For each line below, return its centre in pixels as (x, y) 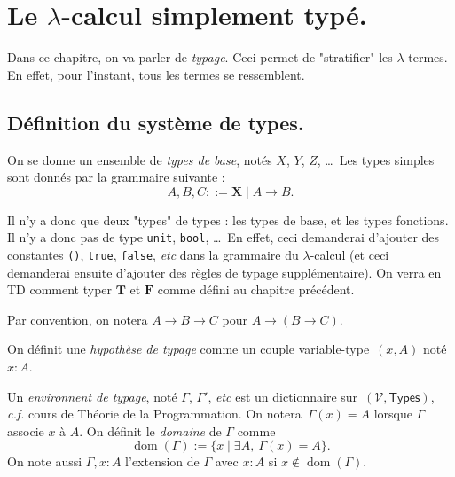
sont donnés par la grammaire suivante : (116, 177)
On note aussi (45, 461)
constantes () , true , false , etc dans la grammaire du (153, 254)
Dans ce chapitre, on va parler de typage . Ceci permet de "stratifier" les (200, 57)
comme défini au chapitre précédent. (256, 289)
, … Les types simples (376, 159)
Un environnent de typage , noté (92, 396)
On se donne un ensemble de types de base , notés (140, 159)
